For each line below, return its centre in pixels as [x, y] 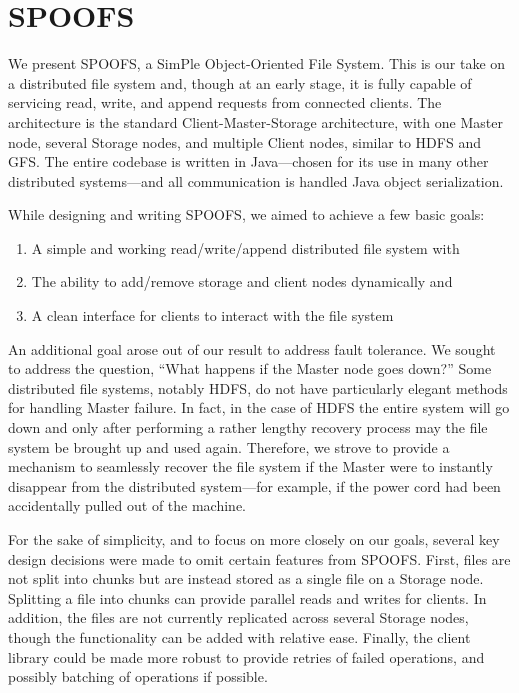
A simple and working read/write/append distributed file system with [245, 247]
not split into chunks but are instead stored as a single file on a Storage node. [246, 578]
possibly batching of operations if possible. [138, 676]
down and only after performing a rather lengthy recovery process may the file [248, 427]
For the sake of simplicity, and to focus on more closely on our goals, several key [254, 539]
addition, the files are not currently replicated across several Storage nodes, [238, 617]
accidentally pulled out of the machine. [127, 505]
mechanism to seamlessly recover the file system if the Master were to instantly [250, 466]
